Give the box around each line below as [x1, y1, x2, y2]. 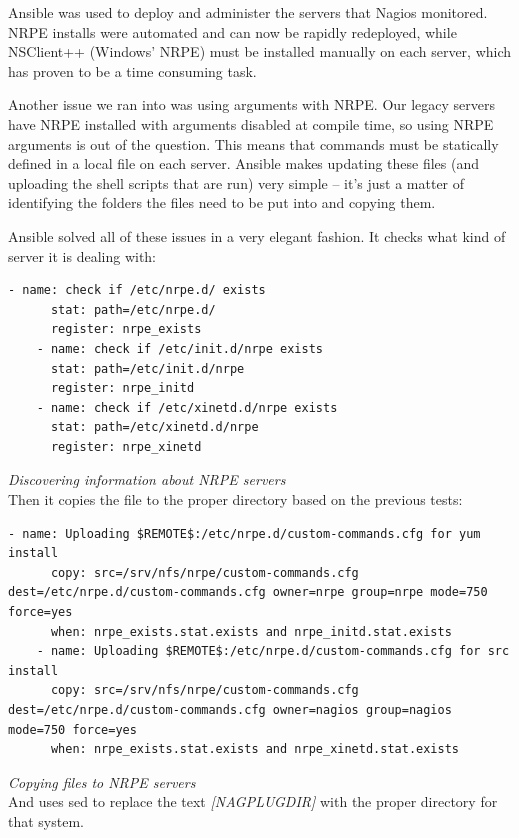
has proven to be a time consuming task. [8, 60, 257, 81]
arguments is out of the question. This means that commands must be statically [8, 133, 499, 154]
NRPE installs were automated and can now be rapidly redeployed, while [8, 21, 457, 42]
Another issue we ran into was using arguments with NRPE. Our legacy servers [8, 94, 496, 115]
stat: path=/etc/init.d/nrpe [50, 361, 245, 376]
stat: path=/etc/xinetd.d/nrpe [50, 420, 259, 435]
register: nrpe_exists [50, 322, 202, 337]
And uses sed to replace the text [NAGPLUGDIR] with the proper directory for [8, 791, 498, 812]
